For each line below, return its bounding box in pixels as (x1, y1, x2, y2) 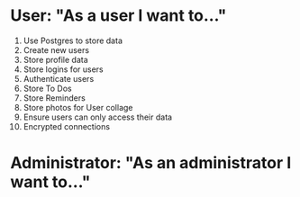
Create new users (23, 44, 89, 55)
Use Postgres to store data (23, 35, 123, 46)
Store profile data (23, 54, 88, 65)
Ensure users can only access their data (23, 112, 173, 122)
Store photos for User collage (23, 102, 133, 112)
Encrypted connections (23, 121, 111, 131)
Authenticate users (23, 73, 95, 84)
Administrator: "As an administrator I (10, 153, 292, 174)
